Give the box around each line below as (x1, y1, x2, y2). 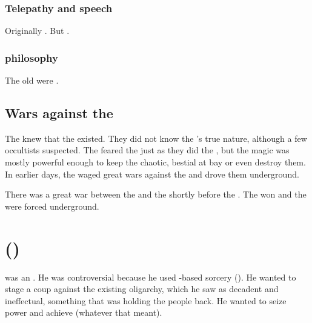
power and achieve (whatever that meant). (5, 306, 162, 319)
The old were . (5, 74, 59, 87)
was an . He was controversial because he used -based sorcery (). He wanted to (5, 270, 296, 283)
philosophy (5, 50, 58, 65)
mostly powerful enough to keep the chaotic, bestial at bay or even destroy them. (5, 156, 306, 168)
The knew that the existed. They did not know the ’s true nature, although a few (5, 132, 307, 144)
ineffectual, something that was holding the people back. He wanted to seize (5, 294, 287, 307)
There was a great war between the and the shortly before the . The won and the (5, 188, 307, 201)
